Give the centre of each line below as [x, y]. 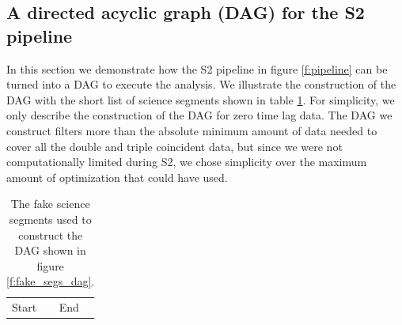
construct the [51, 234]
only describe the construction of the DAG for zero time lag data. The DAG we [199, 115]
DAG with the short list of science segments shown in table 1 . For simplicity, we [201, 99]
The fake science [50, 204]
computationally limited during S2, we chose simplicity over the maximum [187, 162]
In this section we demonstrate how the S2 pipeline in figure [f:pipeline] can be [197, 68]
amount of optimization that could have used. [117, 177]
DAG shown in [50, 250]
